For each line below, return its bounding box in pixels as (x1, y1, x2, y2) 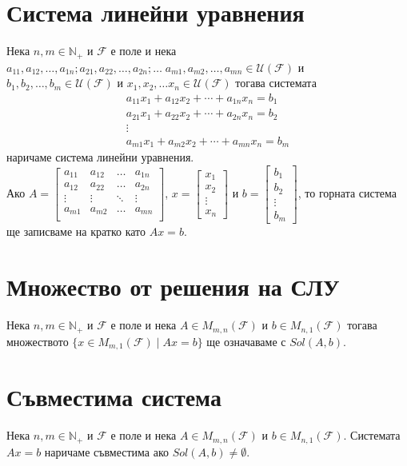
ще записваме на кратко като (6, 223, 146, 240)
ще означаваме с (206, 333, 286, 349)
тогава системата (235, 74, 317, 91)
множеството (6, 333, 69, 349)
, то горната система (297, 185, 397, 201)
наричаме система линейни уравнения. (6, 149, 194, 165)
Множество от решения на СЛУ (6, 270, 340, 303)
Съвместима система (6, 380, 221, 413)
